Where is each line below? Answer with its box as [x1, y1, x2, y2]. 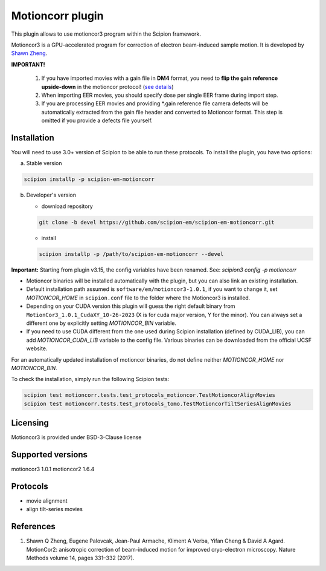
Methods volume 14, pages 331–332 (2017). [26, 554, 135, 562]
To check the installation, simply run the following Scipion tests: [11, 376, 170, 383]
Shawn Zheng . [11, 50, 48, 57]
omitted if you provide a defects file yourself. [41, 117, 153, 124]
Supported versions [11, 449, 88, 460]
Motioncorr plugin [11, 9, 104, 22]
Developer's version [26, 191, 77, 199]
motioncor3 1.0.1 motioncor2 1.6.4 [11, 466, 95, 473]
